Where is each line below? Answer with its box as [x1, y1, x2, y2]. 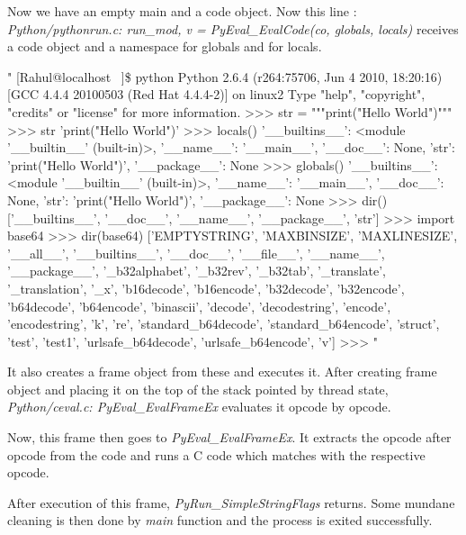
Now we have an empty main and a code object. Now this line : [7, 2, 357, 20]
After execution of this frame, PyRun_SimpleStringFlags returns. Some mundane [7, 493, 455, 512]
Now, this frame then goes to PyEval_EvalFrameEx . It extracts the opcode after [7, 428, 452, 447]
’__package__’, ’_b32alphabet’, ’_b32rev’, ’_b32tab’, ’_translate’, [7, 261, 387, 280]
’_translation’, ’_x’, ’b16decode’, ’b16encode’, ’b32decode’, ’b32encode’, [7, 278, 405, 297]
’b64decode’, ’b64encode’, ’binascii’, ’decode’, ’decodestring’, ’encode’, [7, 296, 391, 315]
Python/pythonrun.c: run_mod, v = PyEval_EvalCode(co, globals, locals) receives [7, 19, 459, 38]
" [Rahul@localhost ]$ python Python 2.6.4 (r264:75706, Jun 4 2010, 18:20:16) [7, 67, 443, 86]
